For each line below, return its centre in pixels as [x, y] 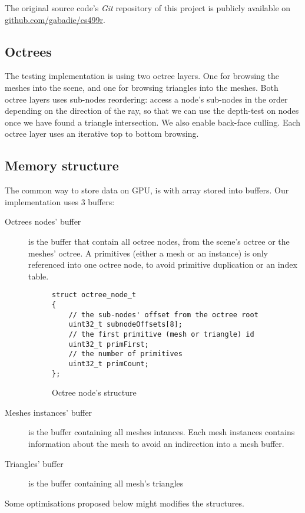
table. [39, 276]
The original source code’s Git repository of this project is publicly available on [148, 8]
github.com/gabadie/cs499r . [55, 19]
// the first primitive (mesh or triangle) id [161, 334]
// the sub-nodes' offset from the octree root [163, 315]
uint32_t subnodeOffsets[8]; [125, 325]
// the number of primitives [125, 354]
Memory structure [62, 165]
